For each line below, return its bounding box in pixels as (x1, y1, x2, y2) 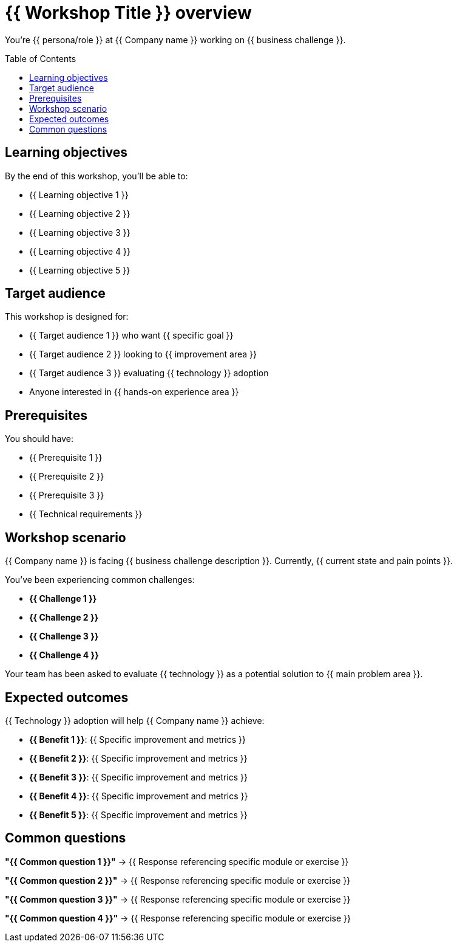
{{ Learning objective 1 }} (29, 189, 129, 200)
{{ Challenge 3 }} (29, 631, 99, 642)
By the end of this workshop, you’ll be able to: (5, 170, 188, 181)
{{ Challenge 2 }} (29, 612, 99, 623)
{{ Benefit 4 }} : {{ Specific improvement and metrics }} (29, 790, 248, 801)
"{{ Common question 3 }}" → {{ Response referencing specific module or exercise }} (5, 894, 351, 904)
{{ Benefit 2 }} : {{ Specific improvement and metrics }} (29, 752, 248, 763)
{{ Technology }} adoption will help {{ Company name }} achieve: (5, 715, 265, 726)
